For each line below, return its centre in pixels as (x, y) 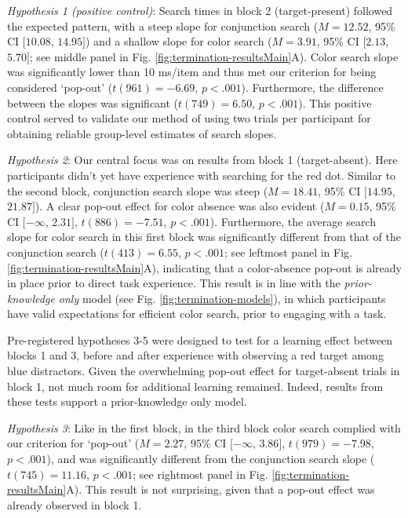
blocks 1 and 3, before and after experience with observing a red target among (195, 355)
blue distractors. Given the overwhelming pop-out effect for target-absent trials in (204, 371)
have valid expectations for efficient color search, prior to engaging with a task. (197, 314)
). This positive (335, 102)
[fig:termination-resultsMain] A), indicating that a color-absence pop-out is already (204, 267)
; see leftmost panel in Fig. (288, 252)
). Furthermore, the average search (293, 221)
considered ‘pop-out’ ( (60, 87)
